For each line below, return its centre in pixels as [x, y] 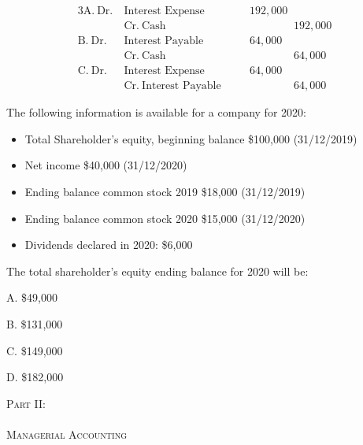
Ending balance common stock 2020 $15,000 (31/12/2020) [165, 218]
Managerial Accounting [67, 434]
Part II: [26, 403]
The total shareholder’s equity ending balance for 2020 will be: [157, 271]
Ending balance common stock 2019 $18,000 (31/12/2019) [165, 191]
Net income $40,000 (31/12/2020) [106, 165]
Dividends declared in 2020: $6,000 [109, 245]
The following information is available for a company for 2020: [156, 112]
